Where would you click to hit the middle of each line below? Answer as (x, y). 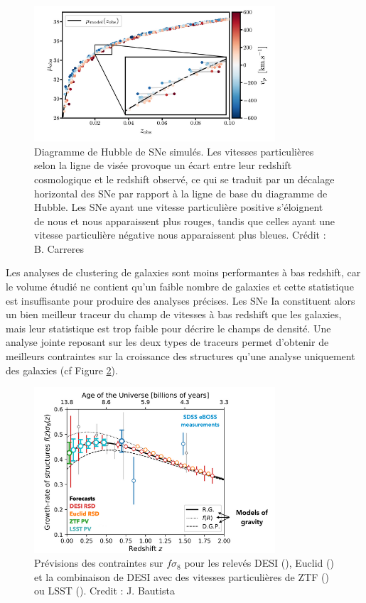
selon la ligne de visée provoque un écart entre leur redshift (163, 165)
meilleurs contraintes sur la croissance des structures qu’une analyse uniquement (181, 356)
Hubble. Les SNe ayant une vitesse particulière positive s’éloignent (179, 207)
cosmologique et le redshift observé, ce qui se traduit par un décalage (184, 179)
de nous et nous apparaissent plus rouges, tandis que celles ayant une (185, 221)
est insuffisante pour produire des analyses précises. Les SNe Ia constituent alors (181, 300)
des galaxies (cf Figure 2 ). (62, 370)
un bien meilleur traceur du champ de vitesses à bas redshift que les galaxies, (174, 314)
